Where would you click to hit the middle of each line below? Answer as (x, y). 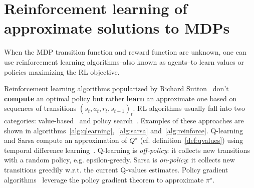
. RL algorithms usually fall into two (189, 108)
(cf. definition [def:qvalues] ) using (192, 140)
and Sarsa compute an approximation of (66, 140)
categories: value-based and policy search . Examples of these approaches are (124, 121)
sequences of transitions (40, 108)
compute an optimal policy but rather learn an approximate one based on (120, 98)
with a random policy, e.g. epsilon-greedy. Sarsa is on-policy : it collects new (119, 160)
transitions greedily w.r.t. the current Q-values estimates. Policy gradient (116, 170)
